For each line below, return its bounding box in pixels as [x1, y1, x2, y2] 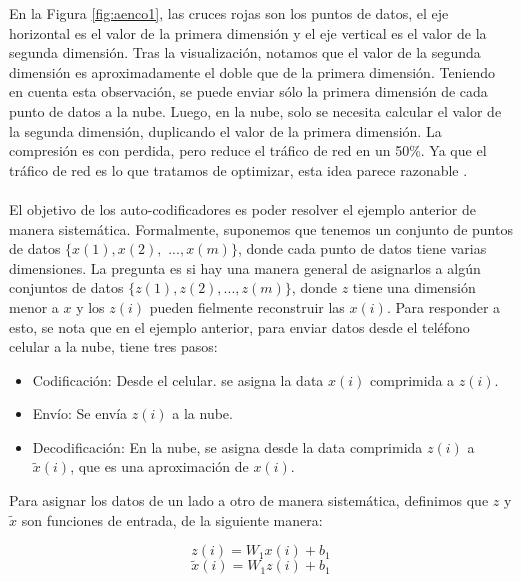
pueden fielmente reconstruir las [149, 296, 345, 317]
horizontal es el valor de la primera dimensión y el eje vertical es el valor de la [9, 22, 487, 43]
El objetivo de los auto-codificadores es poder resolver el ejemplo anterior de [9, 198, 476, 219]
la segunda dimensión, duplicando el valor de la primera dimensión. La [9, 120, 442, 141]
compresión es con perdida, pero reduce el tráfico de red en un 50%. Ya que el [9, 140, 487, 161]
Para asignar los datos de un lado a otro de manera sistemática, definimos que [9, 490, 489, 511]
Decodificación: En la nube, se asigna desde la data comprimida [32, 436, 423, 457]
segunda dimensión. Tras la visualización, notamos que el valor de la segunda [9, 42, 481, 63]
